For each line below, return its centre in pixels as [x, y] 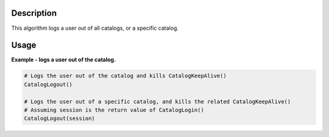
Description [34, 13]
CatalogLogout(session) [60, 118]
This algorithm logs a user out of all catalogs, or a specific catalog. [95, 28]
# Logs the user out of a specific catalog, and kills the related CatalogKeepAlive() [157, 101]
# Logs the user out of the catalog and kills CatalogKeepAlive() [125, 76]
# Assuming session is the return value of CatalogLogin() [114, 110]
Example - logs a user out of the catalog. [63, 60]
